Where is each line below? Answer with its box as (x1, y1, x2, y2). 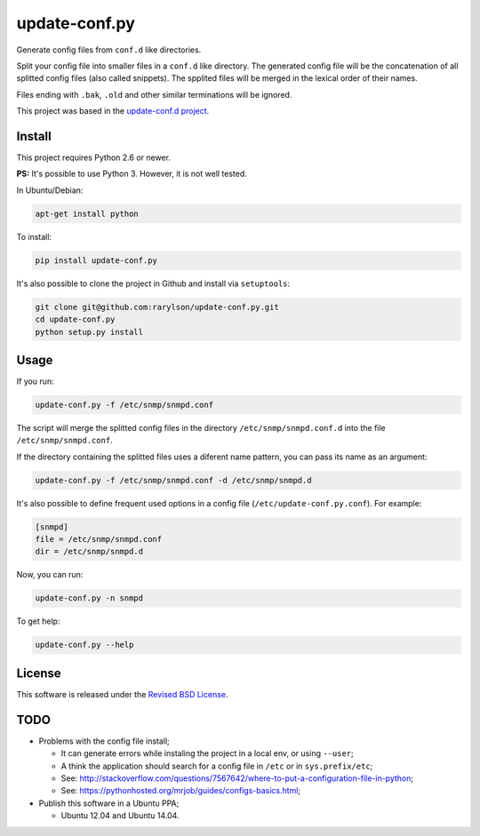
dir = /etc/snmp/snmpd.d (35, 546, 144, 557)
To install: (16, 231, 52, 242)
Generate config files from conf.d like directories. (16, 44, 202, 55)
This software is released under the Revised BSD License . (16, 689, 228, 699)
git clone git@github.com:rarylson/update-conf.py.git (35, 302, 279, 312)
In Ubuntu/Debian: (16, 185, 84, 195)
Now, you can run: (16, 569, 84, 580)
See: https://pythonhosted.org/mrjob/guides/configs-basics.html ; (60, 785, 301, 796)
